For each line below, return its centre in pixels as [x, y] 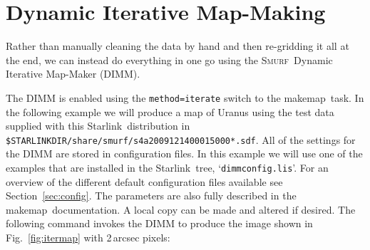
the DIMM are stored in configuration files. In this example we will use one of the [184, 153]
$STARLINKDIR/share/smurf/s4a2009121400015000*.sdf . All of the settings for [181, 139]
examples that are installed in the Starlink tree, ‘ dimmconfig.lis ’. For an [167, 167]
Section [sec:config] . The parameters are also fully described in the [151, 196]
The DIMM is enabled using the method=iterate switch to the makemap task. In [185, 97]
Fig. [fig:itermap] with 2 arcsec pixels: [88, 238]
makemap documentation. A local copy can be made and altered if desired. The [181, 209]
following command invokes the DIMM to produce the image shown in [159, 223]
